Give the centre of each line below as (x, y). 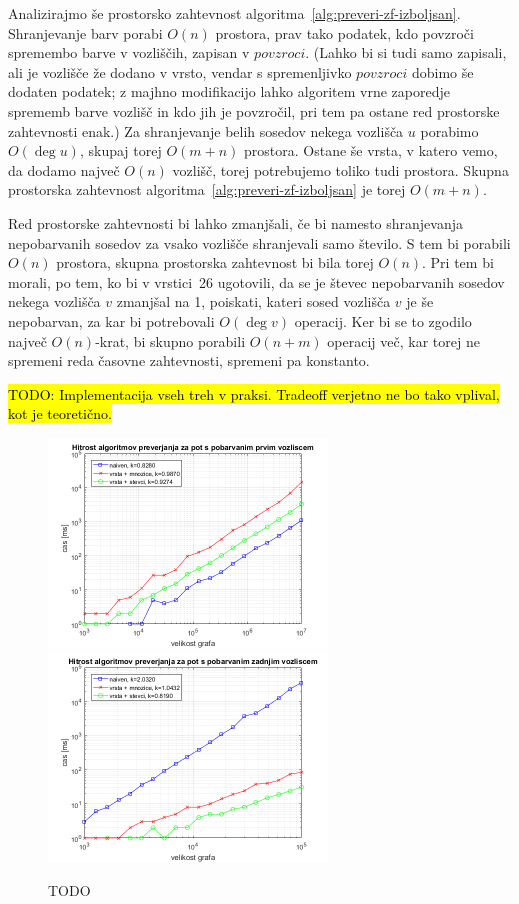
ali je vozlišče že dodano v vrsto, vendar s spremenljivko (180, 71)
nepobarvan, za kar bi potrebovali (111, 320)
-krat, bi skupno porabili (170, 340)
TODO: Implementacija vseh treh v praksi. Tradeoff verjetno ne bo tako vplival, (254, 393)
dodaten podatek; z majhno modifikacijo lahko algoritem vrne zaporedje (229, 91)
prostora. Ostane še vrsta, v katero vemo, (371, 150)
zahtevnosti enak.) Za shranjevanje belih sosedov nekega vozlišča (206, 130)
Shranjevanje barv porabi (85, 32)
